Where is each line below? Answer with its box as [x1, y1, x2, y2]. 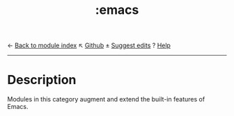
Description [7, 72, 77, 88]
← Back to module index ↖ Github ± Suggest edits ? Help [7, 41, 171, 50]
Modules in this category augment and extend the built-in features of [7, 95, 205, 103]
